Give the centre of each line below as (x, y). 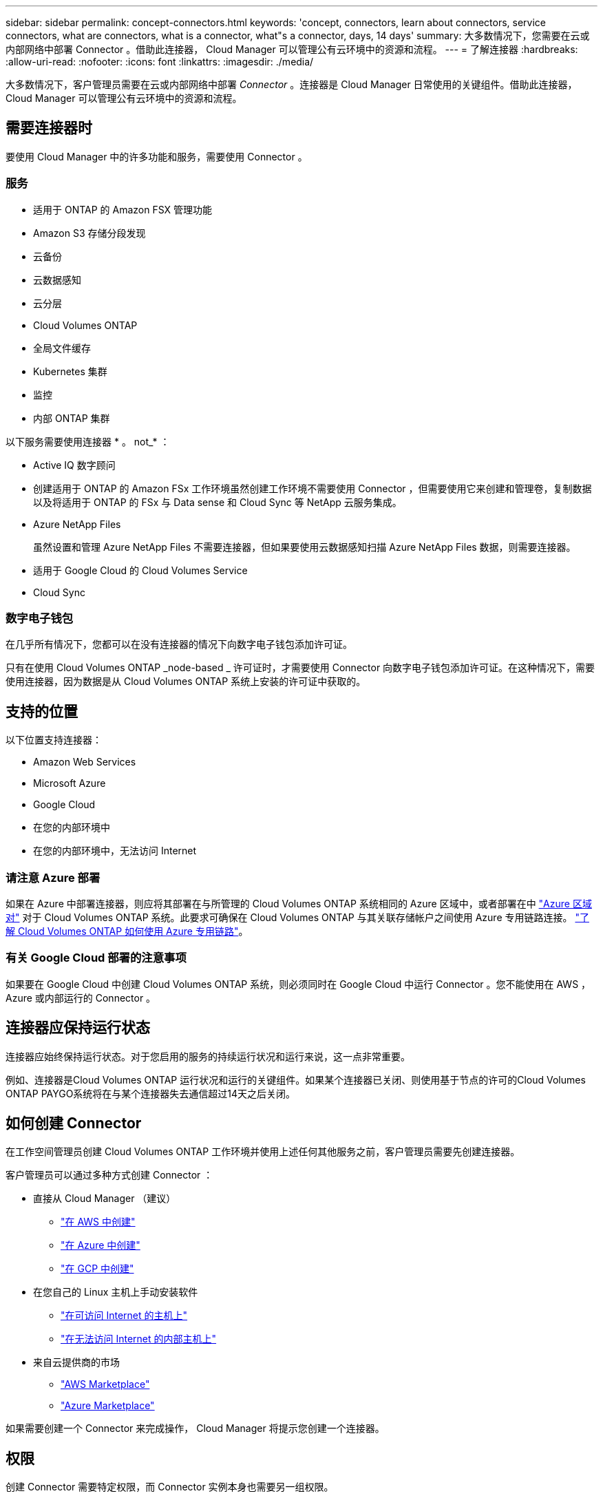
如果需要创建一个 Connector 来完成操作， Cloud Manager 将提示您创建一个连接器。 (195, 1428)
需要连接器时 (49, 128)
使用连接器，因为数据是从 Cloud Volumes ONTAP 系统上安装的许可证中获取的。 (186, 682)
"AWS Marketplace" (105, 1384)
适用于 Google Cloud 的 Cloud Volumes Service (140, 570)
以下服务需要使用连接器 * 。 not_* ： (88, 441)
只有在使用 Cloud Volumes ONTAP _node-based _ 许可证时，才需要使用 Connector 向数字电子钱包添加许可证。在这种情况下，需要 (300, 668)
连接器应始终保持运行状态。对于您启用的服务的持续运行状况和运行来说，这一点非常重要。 (208, 1056)
